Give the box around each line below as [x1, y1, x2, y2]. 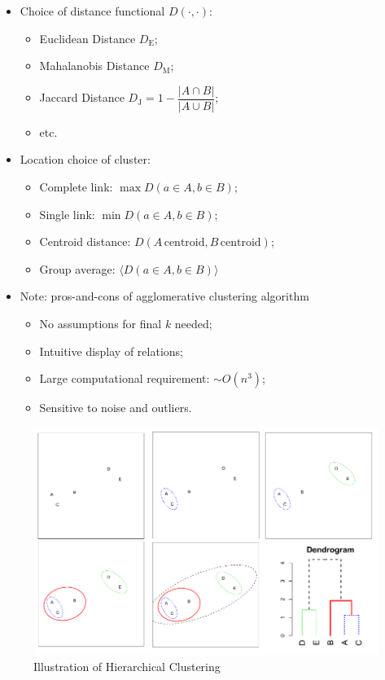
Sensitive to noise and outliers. [39, 399, 192, 416]
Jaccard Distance [39, 89, 125, 106]
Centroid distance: [39, 233, 131, 250]
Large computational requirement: [39, 370, 210, 387]
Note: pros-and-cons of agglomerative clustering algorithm [20, 287, 309, 305]
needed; [174, 315, 212, 331]
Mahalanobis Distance [39, 57, 150, 74]
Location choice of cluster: [20, 151, 151, 168]
